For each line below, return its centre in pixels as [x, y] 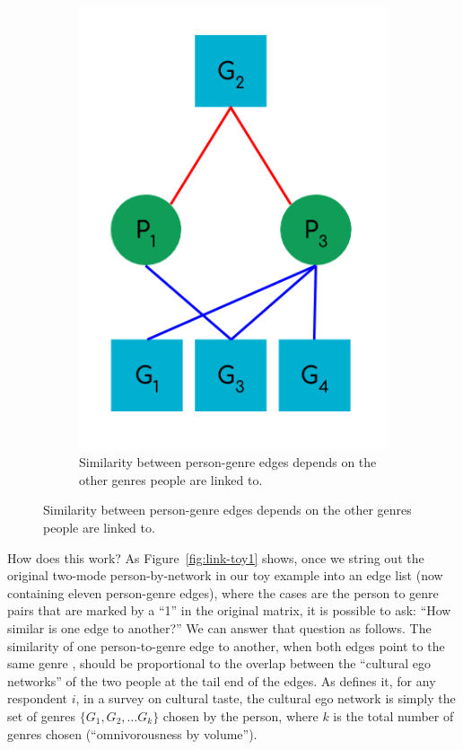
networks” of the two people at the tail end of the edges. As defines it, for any [222, 680]
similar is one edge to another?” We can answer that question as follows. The [219, 627]
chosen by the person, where [240, 715]
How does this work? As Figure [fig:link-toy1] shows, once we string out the [216, 557]
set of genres [42, 715]
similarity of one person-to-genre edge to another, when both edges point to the [226, 645]
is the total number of [393, 715]
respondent [38, 698]
